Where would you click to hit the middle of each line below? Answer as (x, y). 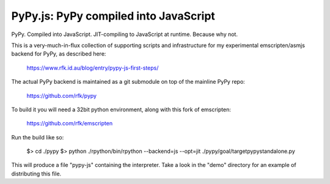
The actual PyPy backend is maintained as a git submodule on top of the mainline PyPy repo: (128, 82)
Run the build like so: (38, 137)
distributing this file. (36, 174)
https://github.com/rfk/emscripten (70, 123)
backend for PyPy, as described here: (59, 54)
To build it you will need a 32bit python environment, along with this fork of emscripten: (121, 109)
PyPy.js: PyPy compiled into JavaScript (113, 16)
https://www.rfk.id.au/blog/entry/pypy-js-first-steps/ (93, 68)
